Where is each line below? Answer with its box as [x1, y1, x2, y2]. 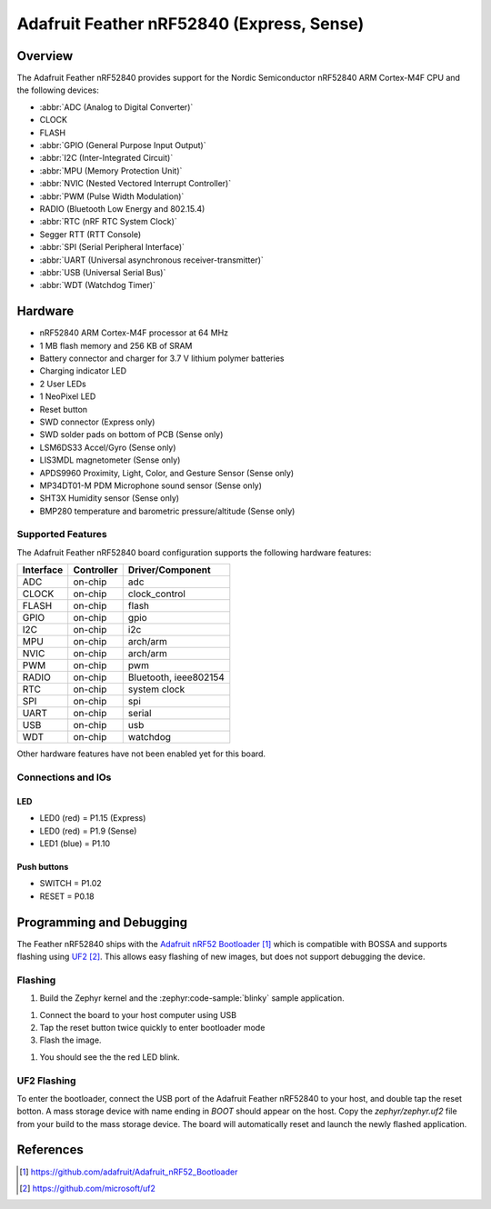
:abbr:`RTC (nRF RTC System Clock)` [39, 216, 177, 227]
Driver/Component [127, 564, 211, 576]
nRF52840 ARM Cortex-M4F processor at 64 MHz [39, 327, 229, 338]
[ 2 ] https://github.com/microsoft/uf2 [19, 1183, 156, 1194]
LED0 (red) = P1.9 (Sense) [39, 825, 137, 836]
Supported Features [16, 528, 108, 541]
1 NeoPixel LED [39, 391, 96, 402]
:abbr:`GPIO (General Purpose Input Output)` [39, 140, 206, 151]
